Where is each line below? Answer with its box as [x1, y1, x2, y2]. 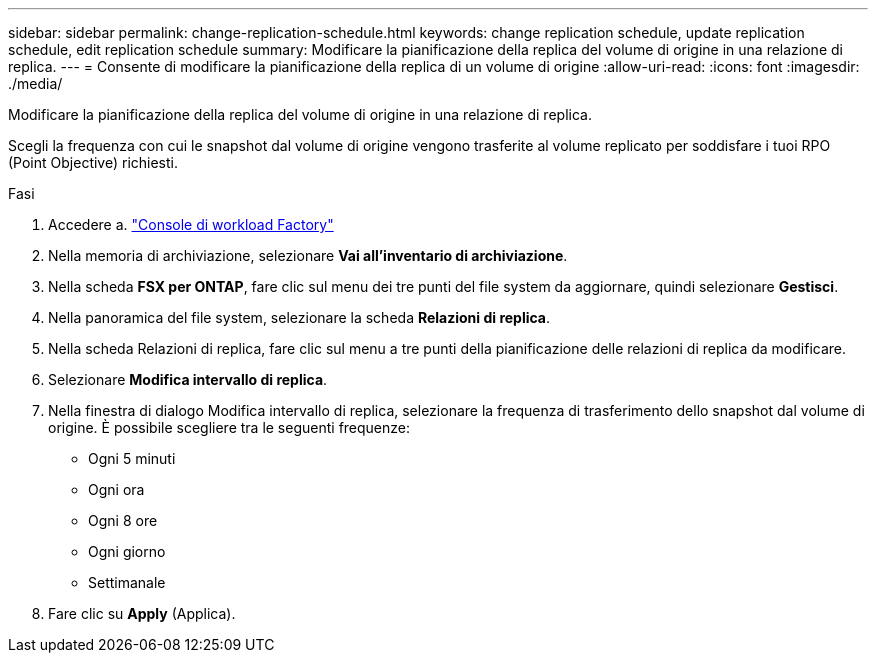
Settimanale [88, 574, 166, 591]
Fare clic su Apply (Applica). [48, 605, 236, 622]
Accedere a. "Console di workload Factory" [48, 216, 334, 233]
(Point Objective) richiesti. [8, 154, 179, 171]
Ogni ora [88, 481, 145, 498]
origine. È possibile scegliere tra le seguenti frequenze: [48, 419, 411, 436]
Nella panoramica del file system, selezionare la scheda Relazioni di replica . [48, 309, 551, 326]
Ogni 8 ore [88, 512, 158, 529]
